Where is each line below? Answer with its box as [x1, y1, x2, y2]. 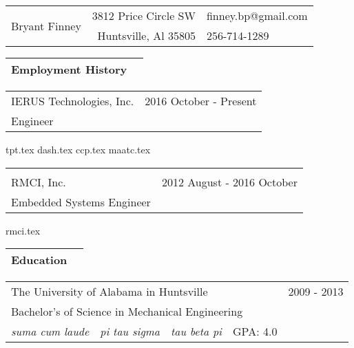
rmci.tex [6, 223, 41, 237]
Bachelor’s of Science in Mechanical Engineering [11, 303, 243, 320]
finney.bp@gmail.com [206, 8, 308, 23]
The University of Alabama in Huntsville [11, 283, 208, 300]
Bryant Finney [11, 17, 81, 34]
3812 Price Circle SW [92, 8, 196, 23]
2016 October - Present [145, 93, 257, 109]
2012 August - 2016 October [161, 173, 298, 190]
